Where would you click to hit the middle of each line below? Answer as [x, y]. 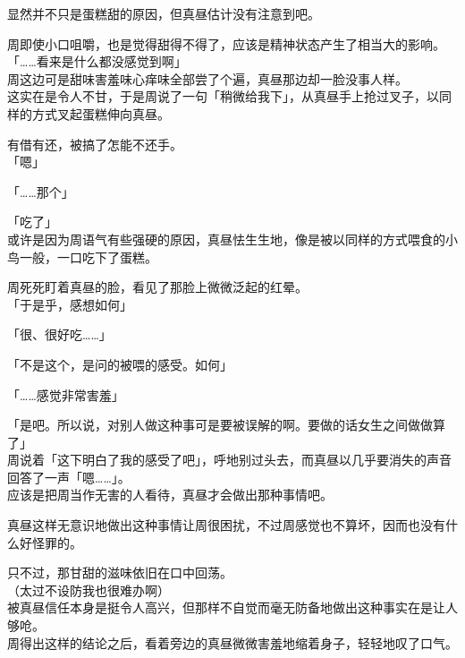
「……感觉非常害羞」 [66, 394]
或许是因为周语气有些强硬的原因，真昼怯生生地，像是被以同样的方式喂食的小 [232, 239]
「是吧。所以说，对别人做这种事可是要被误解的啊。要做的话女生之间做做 [220, 425]
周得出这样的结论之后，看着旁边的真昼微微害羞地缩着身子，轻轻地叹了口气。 [232, 642]
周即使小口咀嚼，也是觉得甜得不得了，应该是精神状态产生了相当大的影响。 [226, 43]
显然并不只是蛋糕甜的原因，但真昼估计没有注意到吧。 [164, 13]
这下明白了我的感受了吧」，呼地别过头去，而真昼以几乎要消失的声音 [254, 460]
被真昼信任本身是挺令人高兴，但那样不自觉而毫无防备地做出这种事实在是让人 [232, 607]
